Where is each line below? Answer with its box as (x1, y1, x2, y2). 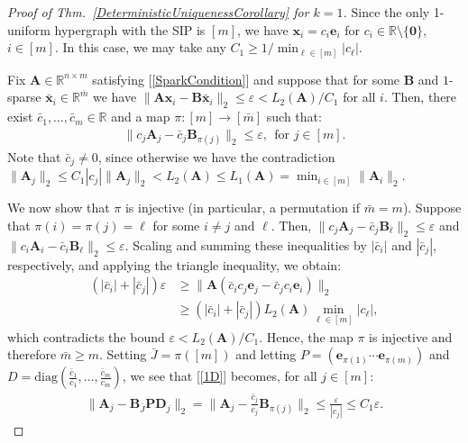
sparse (7, 87, 41, 106)
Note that (7, 147, 61, 166)
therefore (7, 345, 57, 364)
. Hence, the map (259, 327, 353, 346)
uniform (7, 20, 50, 39)
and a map (111, 107, 170, 126)
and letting (235, 345, 297, 364)
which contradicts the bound (7, 327, 165, 346)
